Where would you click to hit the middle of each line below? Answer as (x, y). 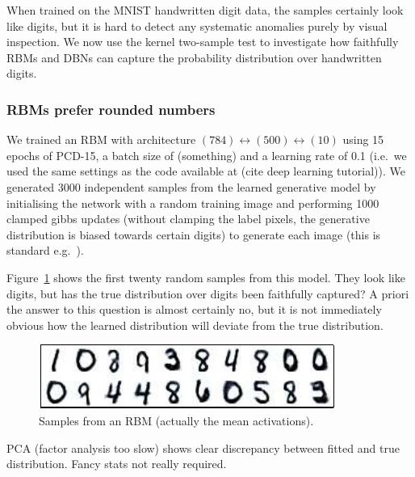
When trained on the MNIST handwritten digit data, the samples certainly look (205, 10)
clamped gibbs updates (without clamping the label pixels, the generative (188, 219)
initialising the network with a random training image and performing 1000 (193, 203)
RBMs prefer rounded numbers (111, 109)
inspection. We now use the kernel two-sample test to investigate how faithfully (203, 42)
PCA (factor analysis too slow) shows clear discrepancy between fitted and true (203, 447)
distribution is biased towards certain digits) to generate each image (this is (194, 234)
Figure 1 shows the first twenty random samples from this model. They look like (206, 277)
